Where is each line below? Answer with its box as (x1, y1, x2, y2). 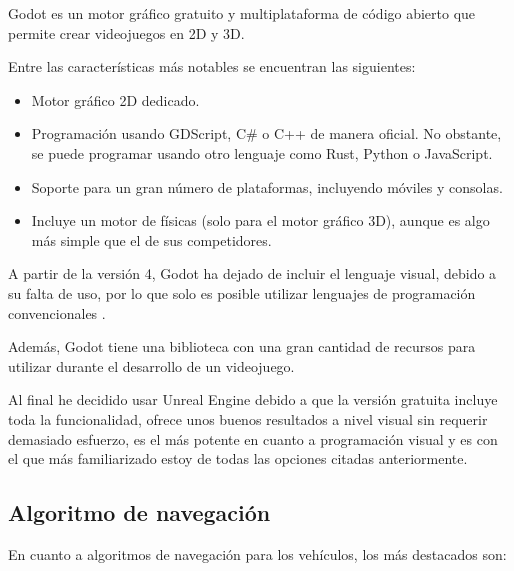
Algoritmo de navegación (8, 497, 271, 528)
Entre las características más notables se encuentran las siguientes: (8, 56, 416, 77)
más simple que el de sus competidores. (31, 229, 272, 250)
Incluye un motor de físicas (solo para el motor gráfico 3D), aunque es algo (31, 210, 490, 231)
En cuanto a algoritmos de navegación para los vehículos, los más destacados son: (8, 543, 507, 564)
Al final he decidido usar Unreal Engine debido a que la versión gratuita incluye (8, 389, 498, 410)
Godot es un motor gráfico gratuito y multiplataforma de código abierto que (8, 3, 476, 23)
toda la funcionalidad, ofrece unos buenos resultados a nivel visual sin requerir (8, 408, 488, 429)
